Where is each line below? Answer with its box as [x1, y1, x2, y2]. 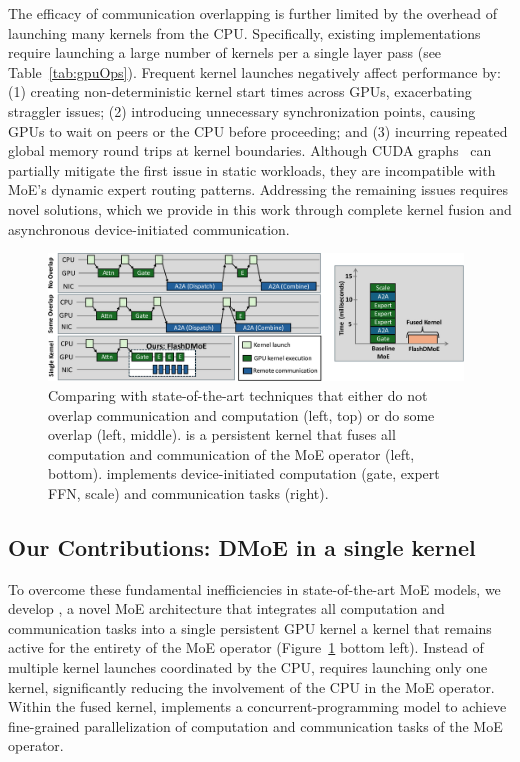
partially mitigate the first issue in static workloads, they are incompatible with [8, 159, 496, 180]
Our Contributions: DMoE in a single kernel [8, 531, 476, 562]
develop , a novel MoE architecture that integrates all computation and [8, 598, 445, 619]
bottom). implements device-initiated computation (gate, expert [48, 463, 440, 484]
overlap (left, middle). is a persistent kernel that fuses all [48, 424, 396, 445]
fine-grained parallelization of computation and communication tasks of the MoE [8, 715, 503, 736]
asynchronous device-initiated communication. [8, 218, 290, 239]
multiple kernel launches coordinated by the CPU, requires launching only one [8, 657, 488, 678]
